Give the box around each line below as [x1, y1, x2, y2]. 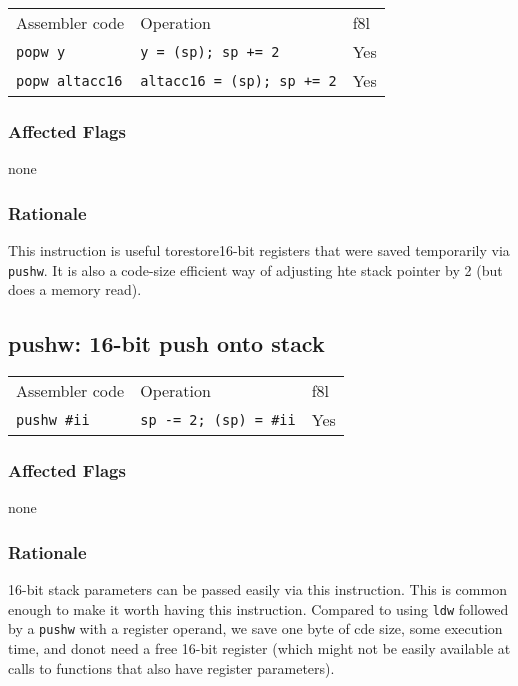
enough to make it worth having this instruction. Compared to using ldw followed [8, 598, 509, 619]
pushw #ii [16, 411, 90, 428]
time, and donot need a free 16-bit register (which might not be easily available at [8, 638, 511, 659]
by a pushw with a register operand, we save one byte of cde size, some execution [8, 618, 503, 639]
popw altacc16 [16, 72, 123, 89]
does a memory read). [8, 279, 142, 300]
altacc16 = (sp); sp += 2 [140, 72, 337, 89]
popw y [16, 43, 66, 60]
